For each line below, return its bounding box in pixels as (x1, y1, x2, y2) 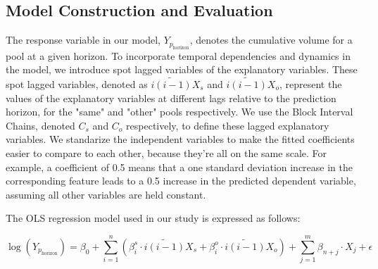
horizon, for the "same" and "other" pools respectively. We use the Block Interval (6, 104, 353, 119)
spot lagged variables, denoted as (6, 77, 148, 92)
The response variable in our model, (6, 32, 160, 47)
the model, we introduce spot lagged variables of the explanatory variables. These (6, 62, 358, 77)
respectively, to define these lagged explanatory (126, 118, 329, 132)
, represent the (279, 77, 342, 92)
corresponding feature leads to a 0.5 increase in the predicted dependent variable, (6, 173, 356, 188)
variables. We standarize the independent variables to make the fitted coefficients (6, 132, 355, 146)
